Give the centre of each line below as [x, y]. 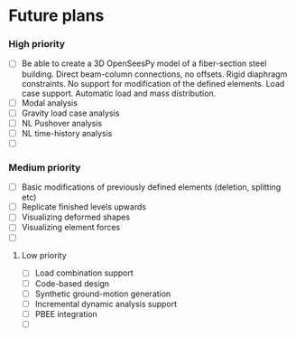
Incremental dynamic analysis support [106, 304]
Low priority [44, 256]
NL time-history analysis [67, 133]
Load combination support [84, 273]
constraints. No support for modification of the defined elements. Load [153, 83]
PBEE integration [66, 314]
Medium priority [45, 167]
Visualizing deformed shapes [76, 217]
